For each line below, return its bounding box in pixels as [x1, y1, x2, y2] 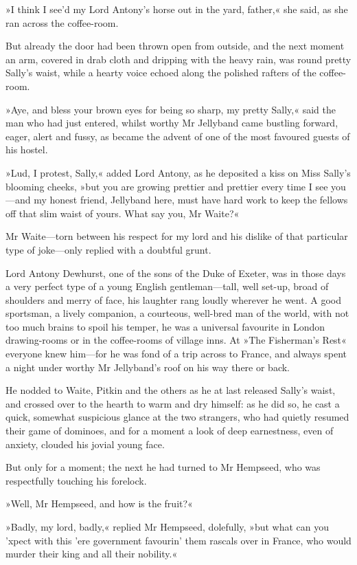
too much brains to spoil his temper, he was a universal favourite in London [5, 319, 325, 333]
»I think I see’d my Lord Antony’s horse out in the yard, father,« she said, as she [5, 2, 348, 16]
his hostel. [5, 142, 48, 157]
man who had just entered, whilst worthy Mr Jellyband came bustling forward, [5, 115, 338, 130]
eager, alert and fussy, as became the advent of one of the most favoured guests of [5, 129, 350, 143]
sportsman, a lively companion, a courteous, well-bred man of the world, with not [5, 306, 349, 320]
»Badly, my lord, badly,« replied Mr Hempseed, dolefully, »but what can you [5, 520, 330, 533]
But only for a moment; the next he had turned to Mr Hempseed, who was [5, 460, 321, 474]
